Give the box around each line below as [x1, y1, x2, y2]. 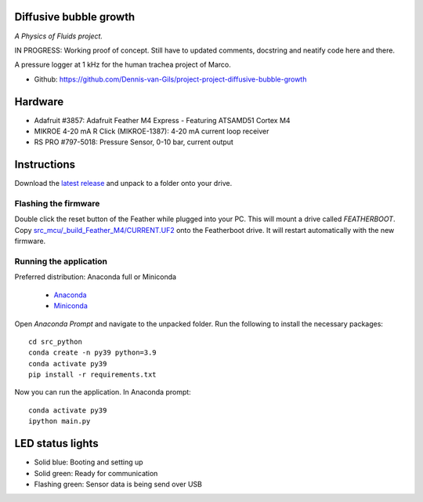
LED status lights [14, 437, 99, 450]
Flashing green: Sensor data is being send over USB [34, 479, 203, 489]
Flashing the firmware [14, 198, 100, 209]
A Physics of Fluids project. [14, 31, 103, 41]
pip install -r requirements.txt [28, 370, 157, 380]
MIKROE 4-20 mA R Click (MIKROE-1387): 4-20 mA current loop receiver [34, 126, 269, 136]
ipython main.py [28, 417, 91, 426]
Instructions [14, 158, 76, 172]
